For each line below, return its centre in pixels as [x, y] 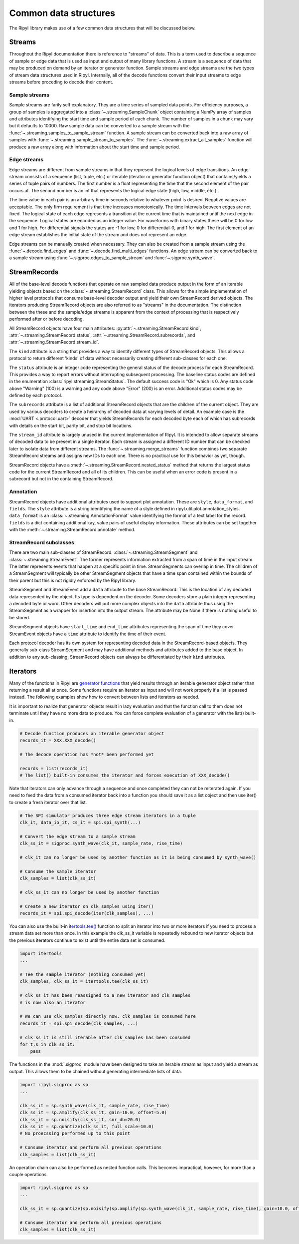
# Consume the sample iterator [58, 871]
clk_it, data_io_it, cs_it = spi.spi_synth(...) [80, 823]
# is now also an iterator [53, 1002]
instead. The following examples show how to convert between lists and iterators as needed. [104, 697]
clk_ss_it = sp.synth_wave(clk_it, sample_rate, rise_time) [95, 1105]
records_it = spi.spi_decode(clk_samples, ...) [79, 1023]
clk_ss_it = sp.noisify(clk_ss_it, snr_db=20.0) [80, 1119]
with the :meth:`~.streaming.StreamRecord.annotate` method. [72, 530]
